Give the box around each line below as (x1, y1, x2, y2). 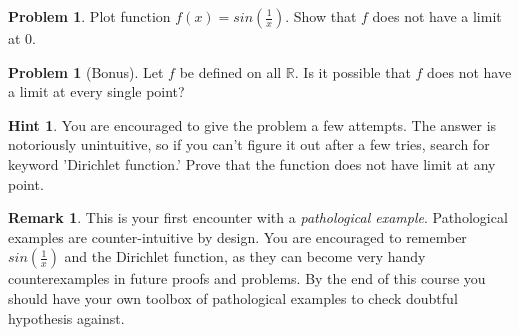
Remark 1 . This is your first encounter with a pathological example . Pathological (8, 207, 508, 228)
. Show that (285, 6, 357, 26)
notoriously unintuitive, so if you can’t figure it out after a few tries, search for (8, 134, 490, 155)
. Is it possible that (294, 61, 411, 82)
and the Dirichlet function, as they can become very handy (64, 246, 426, 267)
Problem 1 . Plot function (8, 6, 171, 26)
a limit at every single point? (8, 81, 185, 102)
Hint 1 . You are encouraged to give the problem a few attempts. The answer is (8, 114, 497, 135)
